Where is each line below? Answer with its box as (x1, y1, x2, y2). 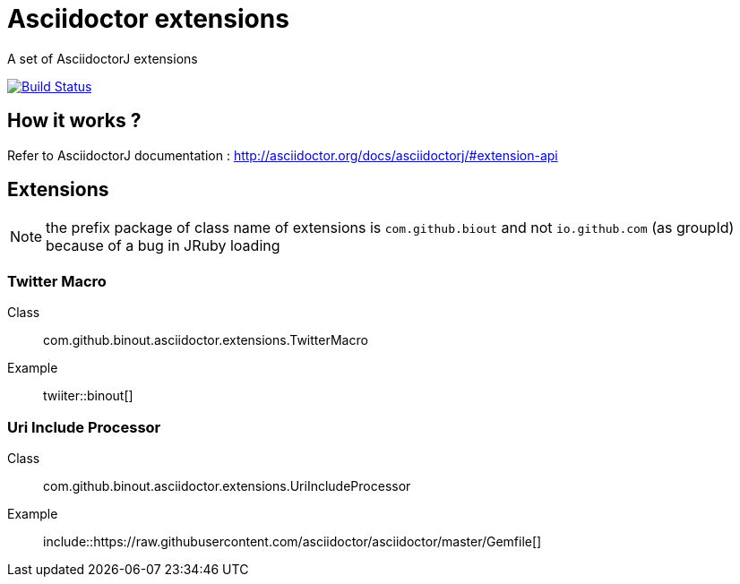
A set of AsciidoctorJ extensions (7, 50, 198, 66)
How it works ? (7, 109, 142, 133)
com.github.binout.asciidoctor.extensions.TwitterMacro (43, 332, 368, 348)
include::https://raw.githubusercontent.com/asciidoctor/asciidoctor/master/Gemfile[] (43, 533, 542, 549)
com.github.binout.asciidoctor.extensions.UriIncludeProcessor (43, 477, 411, 494)
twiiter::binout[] (43, 388, 133, 404)
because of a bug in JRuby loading (46, 236, 280, 255)
